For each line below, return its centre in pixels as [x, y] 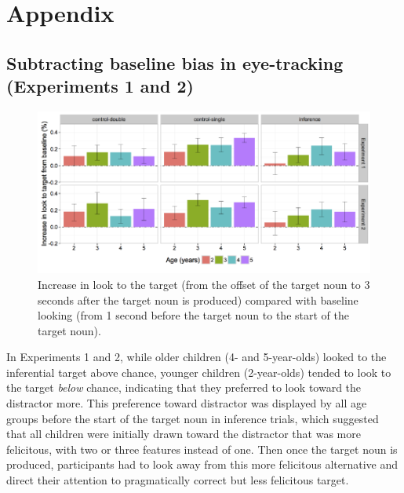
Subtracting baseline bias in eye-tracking [175, 62]
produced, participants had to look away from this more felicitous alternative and [202, 464]
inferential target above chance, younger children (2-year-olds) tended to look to [199, 372]
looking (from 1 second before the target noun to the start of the [193, 315]
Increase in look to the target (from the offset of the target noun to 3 [204, 284]
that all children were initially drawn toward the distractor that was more [184, 434]
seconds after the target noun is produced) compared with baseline [198, 299]
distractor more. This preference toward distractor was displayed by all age [187, 403]
